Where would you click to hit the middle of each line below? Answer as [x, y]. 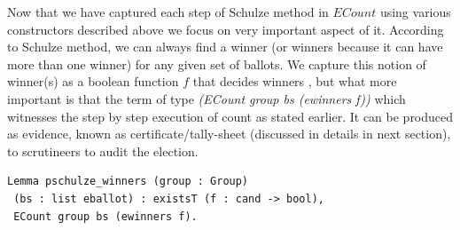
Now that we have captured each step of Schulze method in [168, 12]
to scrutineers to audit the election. [103, 151]
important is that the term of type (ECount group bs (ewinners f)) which [207, 98]
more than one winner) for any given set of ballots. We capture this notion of [217, 63]
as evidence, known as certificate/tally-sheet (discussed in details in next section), [229, 134]
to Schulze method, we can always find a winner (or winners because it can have [225, 47]
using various [415, 12]
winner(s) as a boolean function [93, 81]
